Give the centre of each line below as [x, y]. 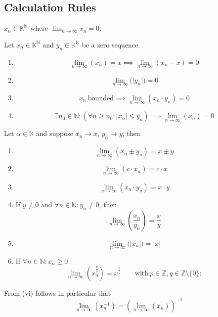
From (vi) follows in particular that [58, 293]
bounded [101, 99]
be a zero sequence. [111, 44]
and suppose [54, 133]
